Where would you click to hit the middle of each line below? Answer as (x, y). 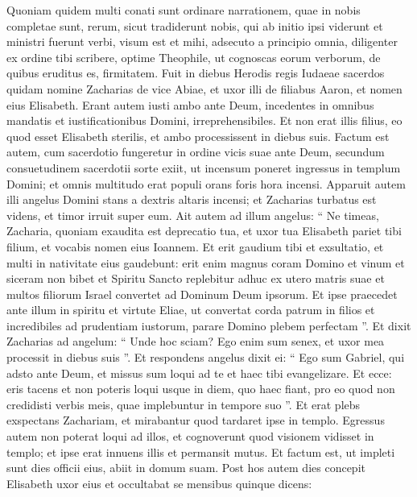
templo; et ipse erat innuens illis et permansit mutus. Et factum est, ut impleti (201, 451)
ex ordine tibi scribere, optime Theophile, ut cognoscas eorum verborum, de (194, 57)
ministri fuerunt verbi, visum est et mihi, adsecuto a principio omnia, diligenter (202, 41)
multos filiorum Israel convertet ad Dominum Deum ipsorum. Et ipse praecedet (202, 294)
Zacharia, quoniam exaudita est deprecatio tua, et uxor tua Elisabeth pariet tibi (204, 231)
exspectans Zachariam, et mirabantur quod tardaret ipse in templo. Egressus (196, 420)
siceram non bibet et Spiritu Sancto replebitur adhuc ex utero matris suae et (196, 278)
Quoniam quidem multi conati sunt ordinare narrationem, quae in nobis (184, 10)
